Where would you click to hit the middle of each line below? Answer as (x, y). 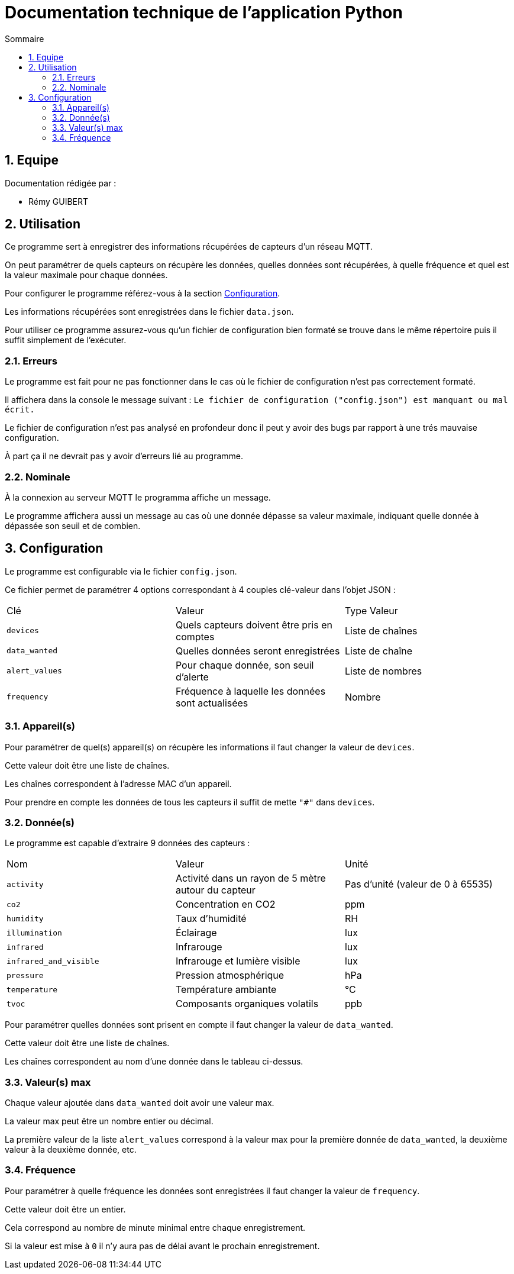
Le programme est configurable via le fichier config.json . (121, 571)
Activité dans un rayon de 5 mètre (250, 878)
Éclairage (196, 933)
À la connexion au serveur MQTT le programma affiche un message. (138, 497)
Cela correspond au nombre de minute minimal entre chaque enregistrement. (155, 1227)
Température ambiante (226, 990)
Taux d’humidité (211, 919)
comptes (195, 636)
